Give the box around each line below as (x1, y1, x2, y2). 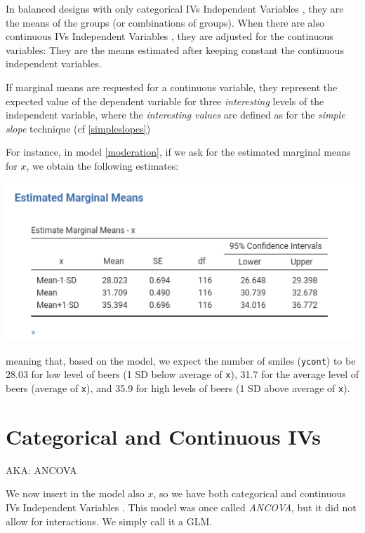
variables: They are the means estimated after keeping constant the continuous (6, 42, 344, 57)
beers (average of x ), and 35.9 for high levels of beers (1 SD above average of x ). (6, 380, 350, 395)
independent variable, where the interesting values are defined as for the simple (6, 107, 345, 122)
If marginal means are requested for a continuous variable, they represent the (6, 79, 338, 94)
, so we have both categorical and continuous (153, 486, 346, 501)
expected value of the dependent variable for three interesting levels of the (6, 93, 324, 108)
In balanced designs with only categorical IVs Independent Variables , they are (6, 1, 344, 15)
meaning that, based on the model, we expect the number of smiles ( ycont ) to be (6, 353, 356, 367)
